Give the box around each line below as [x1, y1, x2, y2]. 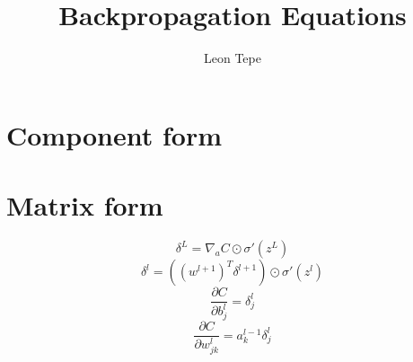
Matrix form [6, 187, 163, 224]
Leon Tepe [204, 49, 261, 67]
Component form [6, 116, 222, 153]
